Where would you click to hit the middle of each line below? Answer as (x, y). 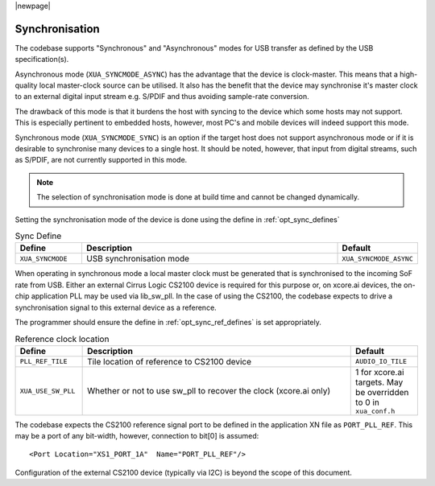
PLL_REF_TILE (43, 362)
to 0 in (368, 402)
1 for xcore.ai (380, 372)
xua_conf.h (375, 411)
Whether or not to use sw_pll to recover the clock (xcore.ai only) (209, 391)
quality (26, 85)
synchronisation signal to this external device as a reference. (116, 307)
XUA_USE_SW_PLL (48, 391)
